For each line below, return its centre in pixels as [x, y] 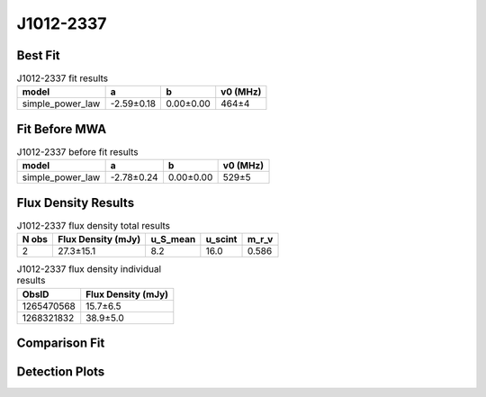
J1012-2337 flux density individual [89, 269]
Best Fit [38, 55]
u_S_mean [173, 239]
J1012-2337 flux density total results [94, 226]
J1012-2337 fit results [63, 78]
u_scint [221, 239]
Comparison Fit [61, 343]
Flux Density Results [76, 203]
